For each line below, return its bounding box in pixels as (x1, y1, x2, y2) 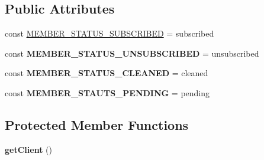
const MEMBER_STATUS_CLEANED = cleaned (5, 67, 208, 79)
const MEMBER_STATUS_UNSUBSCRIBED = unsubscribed (5, 47, 259, 59)
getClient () (5, 143, 52, 155)
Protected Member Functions (5, 115, 189, 133)
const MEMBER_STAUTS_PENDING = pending (5, 86, 210, 99)
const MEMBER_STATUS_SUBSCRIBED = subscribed (5, 27, 214, 40)
